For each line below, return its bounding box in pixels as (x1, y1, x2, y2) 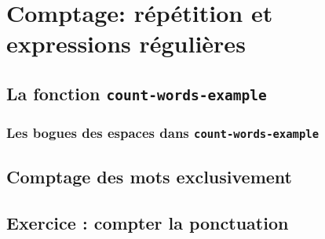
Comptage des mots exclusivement (6, 164, 292, 188)
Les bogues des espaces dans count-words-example (6, 122, 320, 142)
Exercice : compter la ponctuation (6, 210, 289, 234)
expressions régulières (6, 27, 246, 60)
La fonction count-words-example (6, 81, 267, 105)
